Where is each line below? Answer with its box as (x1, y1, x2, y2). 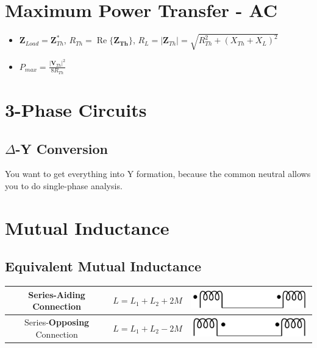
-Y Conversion (15, 139, 108, 158)
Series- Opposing (24, 316, 90, 329)
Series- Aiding (28, 288, 85, 301)
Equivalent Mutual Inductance (5, 257, 201, 276)
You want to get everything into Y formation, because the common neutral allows (5, 167, 311, 180)
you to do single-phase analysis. (5, 179, 123, 192)
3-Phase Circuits (5, 97, 147, 122)
